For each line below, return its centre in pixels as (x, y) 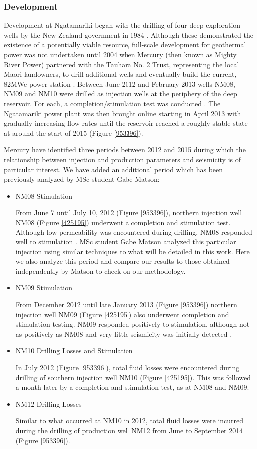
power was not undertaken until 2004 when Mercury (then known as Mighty (120, 54)
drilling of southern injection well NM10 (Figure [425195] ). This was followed (133, 377)
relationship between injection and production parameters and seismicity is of (123, 159)
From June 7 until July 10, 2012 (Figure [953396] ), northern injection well (129, 212)
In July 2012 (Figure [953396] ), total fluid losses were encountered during (128, 367)
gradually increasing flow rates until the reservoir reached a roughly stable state (126, 123)
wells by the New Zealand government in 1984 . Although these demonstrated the (129, 35)
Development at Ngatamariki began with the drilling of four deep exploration (122, 25)
